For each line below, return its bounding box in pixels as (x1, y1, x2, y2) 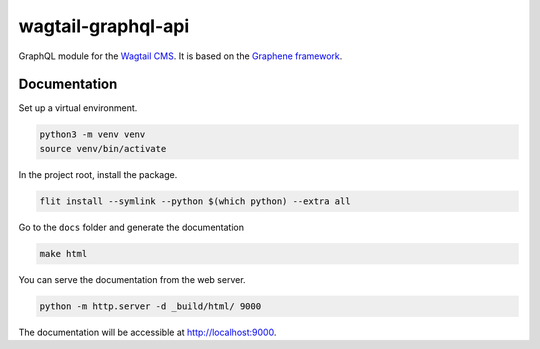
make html (39, 248, 88, 259)
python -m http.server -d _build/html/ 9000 (39, 300, 262, 312)
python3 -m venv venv (39, 129, 146, 140)
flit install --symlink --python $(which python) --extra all (39, 195, 351, 207)
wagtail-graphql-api (18, 15, 190, 37)
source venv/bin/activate (39, 143, 167, 154)
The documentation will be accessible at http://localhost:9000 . (18, 326, 277, 338)
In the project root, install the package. (18, 168, 178, 180)
